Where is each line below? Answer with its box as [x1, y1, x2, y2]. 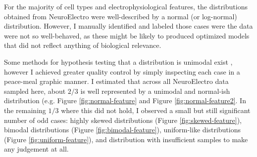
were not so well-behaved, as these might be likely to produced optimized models [4, 30, 250, 40]
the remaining [4, 105, 46, 115]
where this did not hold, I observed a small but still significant [61, 105, 251, 115]
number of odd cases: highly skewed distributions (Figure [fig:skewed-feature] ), [4, 115, 242, 125]
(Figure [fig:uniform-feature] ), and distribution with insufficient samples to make [4, 134, 248, 144]
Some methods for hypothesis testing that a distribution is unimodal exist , [4, 56, 233, 67]
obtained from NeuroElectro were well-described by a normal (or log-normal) [4, 11, 237, 21]
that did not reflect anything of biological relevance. [4, 40, 161, 50]
